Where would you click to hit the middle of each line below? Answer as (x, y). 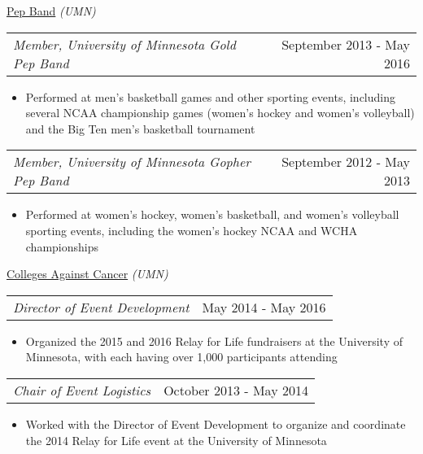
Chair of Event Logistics (82, 390)
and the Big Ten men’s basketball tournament (140, 128)
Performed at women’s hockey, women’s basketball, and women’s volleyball (212, 214)
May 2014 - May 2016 (264, 307)
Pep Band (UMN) (51, 11)
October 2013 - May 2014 (236, 390)
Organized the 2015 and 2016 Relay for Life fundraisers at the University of (214, 340)
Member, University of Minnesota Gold (124, 44)
